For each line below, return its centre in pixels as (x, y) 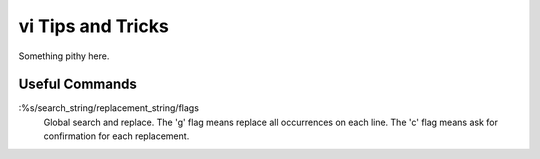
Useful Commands (77, 84)
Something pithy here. (64, 56)
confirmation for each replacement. (116, 136)
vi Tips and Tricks (93, 26)
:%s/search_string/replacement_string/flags (109, 108)
